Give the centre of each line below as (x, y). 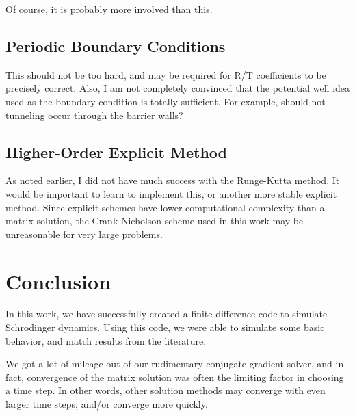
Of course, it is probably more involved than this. (109, 9)
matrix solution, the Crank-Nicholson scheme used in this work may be (155, 221)
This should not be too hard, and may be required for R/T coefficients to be (166, 74)
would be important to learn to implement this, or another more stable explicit (171, 193)
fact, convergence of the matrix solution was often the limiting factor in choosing (175, 377)
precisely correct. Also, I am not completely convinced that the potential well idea (178, 88)
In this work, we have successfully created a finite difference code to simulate (167, 314)
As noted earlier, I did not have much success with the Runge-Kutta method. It (173, 180)
